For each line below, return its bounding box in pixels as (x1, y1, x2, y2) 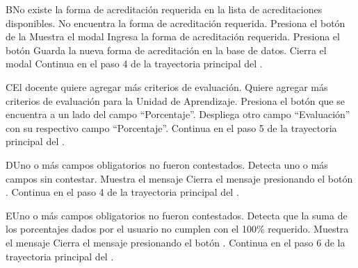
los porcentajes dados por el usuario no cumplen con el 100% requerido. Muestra (6, 221, 349, 236)
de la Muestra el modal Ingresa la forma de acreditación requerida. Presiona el (6, 29, 340, 44)
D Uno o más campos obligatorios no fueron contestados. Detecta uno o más (6, 157, 328, 171)
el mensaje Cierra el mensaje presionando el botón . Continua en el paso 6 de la (6, 235, 345, 249)
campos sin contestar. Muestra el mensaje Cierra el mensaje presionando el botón (6, 171, 353, 185)
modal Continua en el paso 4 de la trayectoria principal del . (6, 56, 263, 71)
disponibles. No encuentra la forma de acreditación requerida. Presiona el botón (6, 15, 345, 30)
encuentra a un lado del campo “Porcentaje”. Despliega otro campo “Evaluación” (6, 107, 350, 122)
